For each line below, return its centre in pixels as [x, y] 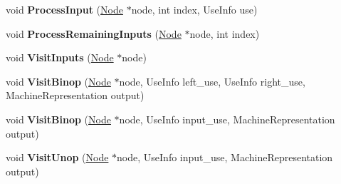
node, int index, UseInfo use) [194, 9]
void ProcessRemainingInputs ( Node [94, 33]
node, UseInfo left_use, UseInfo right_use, [212, 81]
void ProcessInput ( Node [64, 9]
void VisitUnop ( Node [57, 157]
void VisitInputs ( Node [60, 57]
